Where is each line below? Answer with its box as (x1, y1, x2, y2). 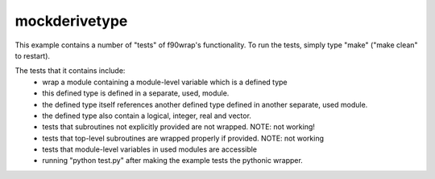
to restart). (14, 51, 51, 60)
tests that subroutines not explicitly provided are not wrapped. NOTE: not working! (42, 122, 316, 132)
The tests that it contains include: (14, 66, 126, 75)
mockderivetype (14, 12, 128, 30)
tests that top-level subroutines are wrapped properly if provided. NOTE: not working (42, 133, 325, 143)
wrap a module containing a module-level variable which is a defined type (42, 77, 288, 87)
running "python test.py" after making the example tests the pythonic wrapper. (42, 156, 304, 165)
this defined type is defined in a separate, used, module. (42, 88, 230, 98)
